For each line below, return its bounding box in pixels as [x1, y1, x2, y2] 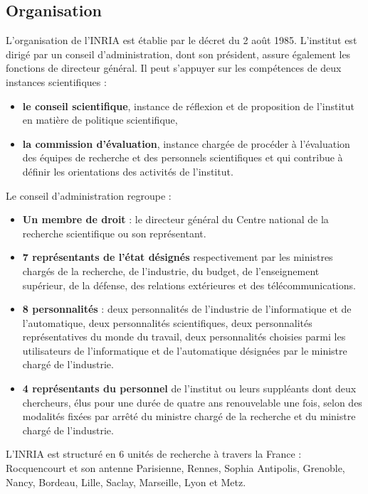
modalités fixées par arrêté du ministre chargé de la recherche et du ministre [22, 409, 356, 424]
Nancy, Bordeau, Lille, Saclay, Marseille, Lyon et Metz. [6, 474, 246, 489]
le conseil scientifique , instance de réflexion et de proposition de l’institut [22, 98, 354, 113]
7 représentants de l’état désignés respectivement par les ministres [22, 249, 333, 264]
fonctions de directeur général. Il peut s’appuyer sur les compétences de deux [6, 60, 342, 75]
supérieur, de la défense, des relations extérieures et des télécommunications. [22, 277, 356, 292]
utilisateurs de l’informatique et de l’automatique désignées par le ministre [22, 343, 347, 358]
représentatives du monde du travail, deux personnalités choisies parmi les [22, 329, 346, 344]
